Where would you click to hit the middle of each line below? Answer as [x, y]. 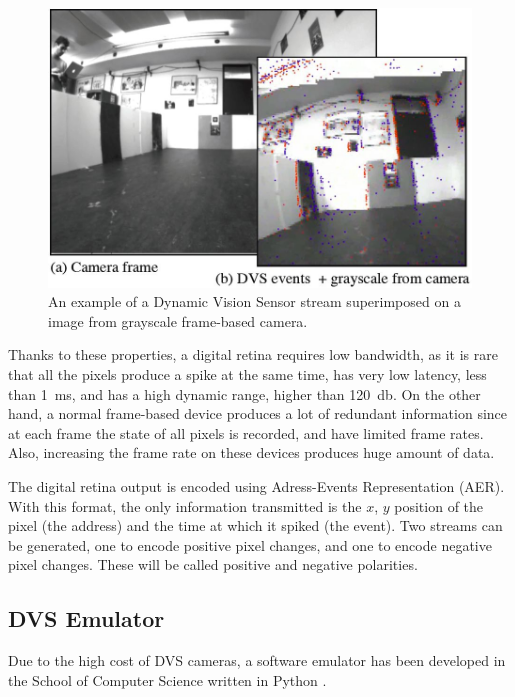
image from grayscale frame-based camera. [178, 320]
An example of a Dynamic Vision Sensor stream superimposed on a [254, 301]
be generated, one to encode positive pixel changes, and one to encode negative [250, 544]
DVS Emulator [86, 618]
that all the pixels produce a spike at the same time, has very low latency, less [247, 374]
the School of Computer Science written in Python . [167, 679]
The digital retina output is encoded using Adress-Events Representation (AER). [256, 486]
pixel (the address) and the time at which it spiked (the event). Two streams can [255, 525]
